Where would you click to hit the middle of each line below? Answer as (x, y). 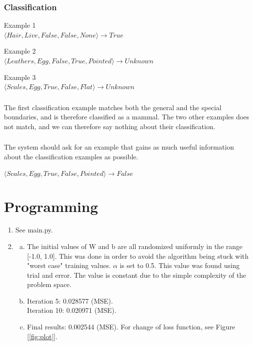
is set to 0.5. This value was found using (180, 265)
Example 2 (20, 51)
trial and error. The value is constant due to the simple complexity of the (136, 275)
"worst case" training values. (69, 265)
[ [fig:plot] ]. (42, 336)
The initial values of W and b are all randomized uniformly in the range (135, 246)
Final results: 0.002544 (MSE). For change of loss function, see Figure (131, 327)
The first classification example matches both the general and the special (113, 107)
